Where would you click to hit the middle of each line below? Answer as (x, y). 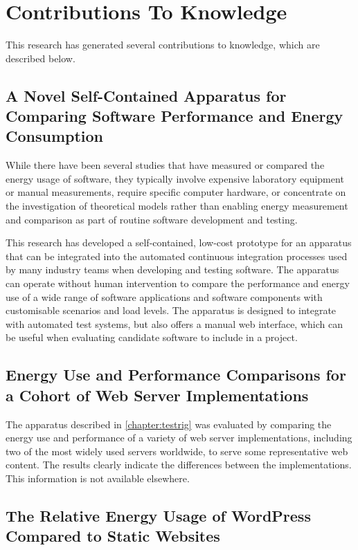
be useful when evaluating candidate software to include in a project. (152, 337)
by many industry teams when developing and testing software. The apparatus (172, 269)
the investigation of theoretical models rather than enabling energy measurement (177, 206)
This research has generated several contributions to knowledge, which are (163, 45)
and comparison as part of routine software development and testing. (152, 219)
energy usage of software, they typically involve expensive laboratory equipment (175, 178)
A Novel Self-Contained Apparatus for (146, 95)
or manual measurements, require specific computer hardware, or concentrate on (176, 192)
